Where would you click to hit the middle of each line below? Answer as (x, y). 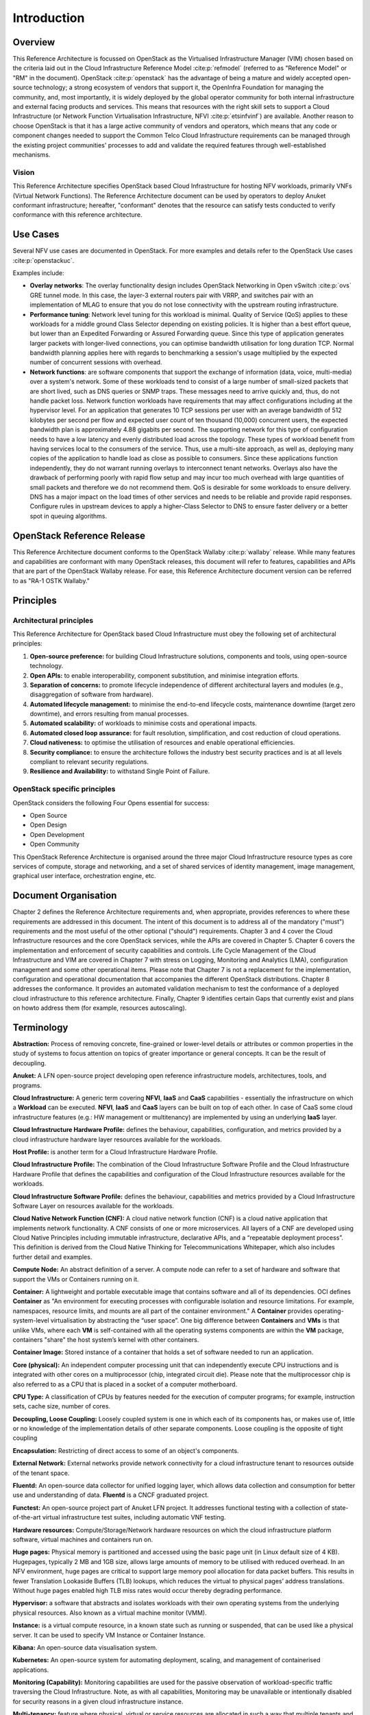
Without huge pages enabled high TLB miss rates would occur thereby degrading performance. (147, 1590)
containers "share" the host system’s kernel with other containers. (106, 1339)
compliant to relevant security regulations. (89, 762)
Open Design (48, 825)
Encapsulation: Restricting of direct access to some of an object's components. (126, 1450)
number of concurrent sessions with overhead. (96, 362)
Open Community (55, 844)
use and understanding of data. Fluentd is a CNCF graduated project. (111, 1495)
